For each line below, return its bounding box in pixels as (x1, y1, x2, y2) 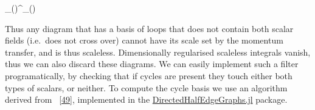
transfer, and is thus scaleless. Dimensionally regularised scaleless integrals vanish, (5, 45, 311, 58)
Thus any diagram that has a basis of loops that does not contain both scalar (5, 22, 294, 34)
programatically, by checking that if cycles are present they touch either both (5, 69, 292, 82)
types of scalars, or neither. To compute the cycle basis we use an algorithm (5, 81, 288, 94)
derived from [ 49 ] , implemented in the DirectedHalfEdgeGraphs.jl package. (5, 93, 288, 106)
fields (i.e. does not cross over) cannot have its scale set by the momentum (5, 34, 283, 47)
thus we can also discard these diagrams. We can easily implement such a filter (5, 57, 299, 70)
